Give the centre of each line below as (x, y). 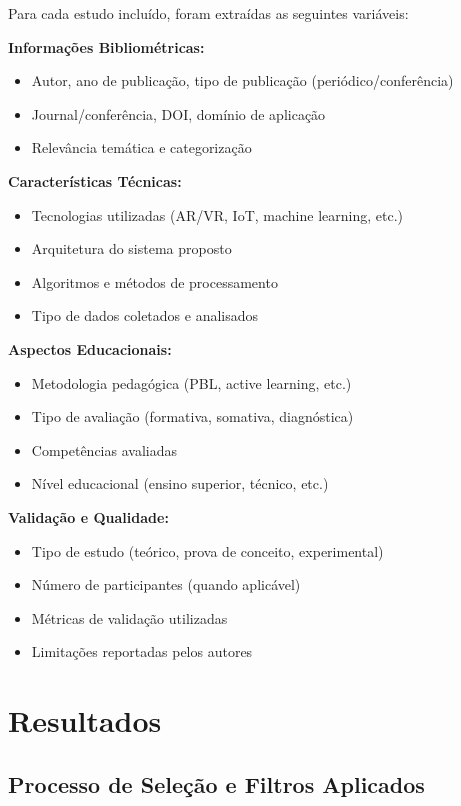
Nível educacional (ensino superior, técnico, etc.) (180, 483)
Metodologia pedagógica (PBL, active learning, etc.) (191, 382)
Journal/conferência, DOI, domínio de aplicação (178, 113)
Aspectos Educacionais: (90, 348)
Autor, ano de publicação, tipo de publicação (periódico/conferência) (242, 80)
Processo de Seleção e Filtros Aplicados (216, 783)
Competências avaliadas (104, 449)
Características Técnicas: (95, 180)
